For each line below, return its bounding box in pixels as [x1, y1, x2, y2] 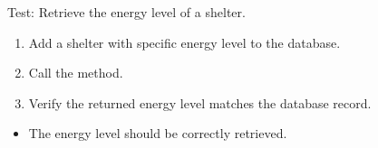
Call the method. [28, 63, 123, 82]
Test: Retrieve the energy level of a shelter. [7, 3, 246, 21]
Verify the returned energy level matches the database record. [28, 93, 372, 112]
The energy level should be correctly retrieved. [28, 124, 287, 143]
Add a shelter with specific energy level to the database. [28, 32, 341, 51]
